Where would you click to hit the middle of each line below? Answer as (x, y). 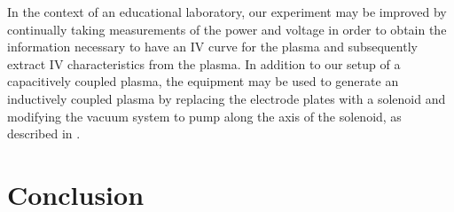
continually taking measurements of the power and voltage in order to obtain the (227, 29)
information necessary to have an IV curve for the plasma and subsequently (212, 47)
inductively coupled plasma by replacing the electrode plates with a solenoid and (227, 98)
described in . (44, 133)
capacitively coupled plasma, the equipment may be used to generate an (203, 81)
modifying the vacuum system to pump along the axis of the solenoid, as (204, 116)
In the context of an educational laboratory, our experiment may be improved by (227, 12)
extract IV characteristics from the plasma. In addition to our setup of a (204, 63)
